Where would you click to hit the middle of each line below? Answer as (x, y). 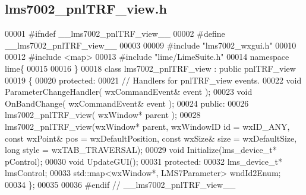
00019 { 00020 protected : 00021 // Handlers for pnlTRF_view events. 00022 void (153, 80)
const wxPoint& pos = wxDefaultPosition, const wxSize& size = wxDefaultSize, (151, 138)
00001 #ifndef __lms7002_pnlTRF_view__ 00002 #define (115, 33)
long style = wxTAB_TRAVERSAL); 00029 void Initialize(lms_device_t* (141, 150)
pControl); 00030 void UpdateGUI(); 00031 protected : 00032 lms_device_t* (143, 161)
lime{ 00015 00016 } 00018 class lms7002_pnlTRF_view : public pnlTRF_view (150, 68)
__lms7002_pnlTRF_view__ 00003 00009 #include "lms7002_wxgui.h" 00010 (151, 45)
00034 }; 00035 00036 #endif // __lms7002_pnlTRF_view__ (120, 184)
